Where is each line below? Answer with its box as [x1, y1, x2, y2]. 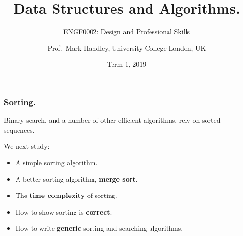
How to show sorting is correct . [15, 206, 112, 216]
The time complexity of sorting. [15, 190, 117, 200]
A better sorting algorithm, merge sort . [15, 174, 138, 184]
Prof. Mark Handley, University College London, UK [47, 42, 206, 53]
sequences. [4, 124, 35, 135]
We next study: [4, 141, 50, 151]
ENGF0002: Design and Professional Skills [63, 26, 190, 37]
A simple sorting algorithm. [15, 157, 98, 167]
